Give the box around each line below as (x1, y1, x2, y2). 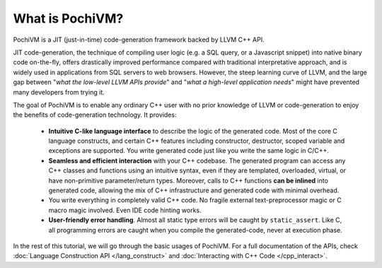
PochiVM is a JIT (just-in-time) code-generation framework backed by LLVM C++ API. (13, 35, 265, 44)
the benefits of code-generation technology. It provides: (13, 110, 177, 120)
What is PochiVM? (13, 11, 124, 26)
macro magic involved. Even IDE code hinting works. (48, 206, 202, 214)
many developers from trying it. (13, 88, 105, 96)
